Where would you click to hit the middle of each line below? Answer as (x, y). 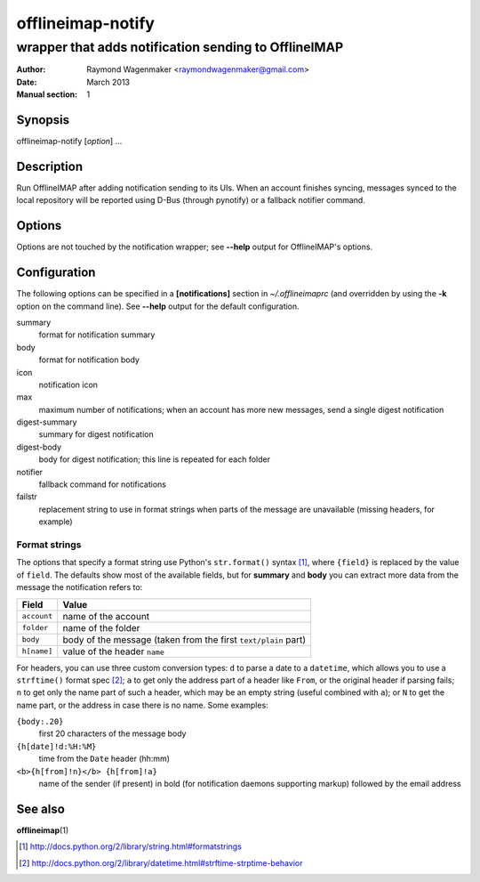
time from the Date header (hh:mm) (104, 759)
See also (41, 809)
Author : (31, 69)
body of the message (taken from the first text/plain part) (184, 639)
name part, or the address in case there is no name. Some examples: (142, 705)
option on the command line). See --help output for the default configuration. (158, 306)
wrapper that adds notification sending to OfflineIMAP (180, 47)
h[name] (37, 651)
